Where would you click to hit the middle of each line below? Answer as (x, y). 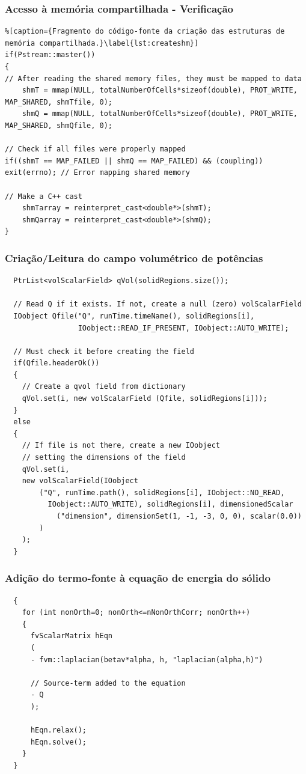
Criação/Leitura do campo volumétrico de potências (134, 257)
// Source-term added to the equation (108, 683)
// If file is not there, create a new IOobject (121, 446)
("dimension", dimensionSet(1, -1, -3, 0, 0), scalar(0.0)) (179, 516)
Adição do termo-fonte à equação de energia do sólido (138, 578)
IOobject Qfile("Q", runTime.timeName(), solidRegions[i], (134, 316)
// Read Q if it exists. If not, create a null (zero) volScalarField (158, 304)
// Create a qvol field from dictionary (104, 387)
